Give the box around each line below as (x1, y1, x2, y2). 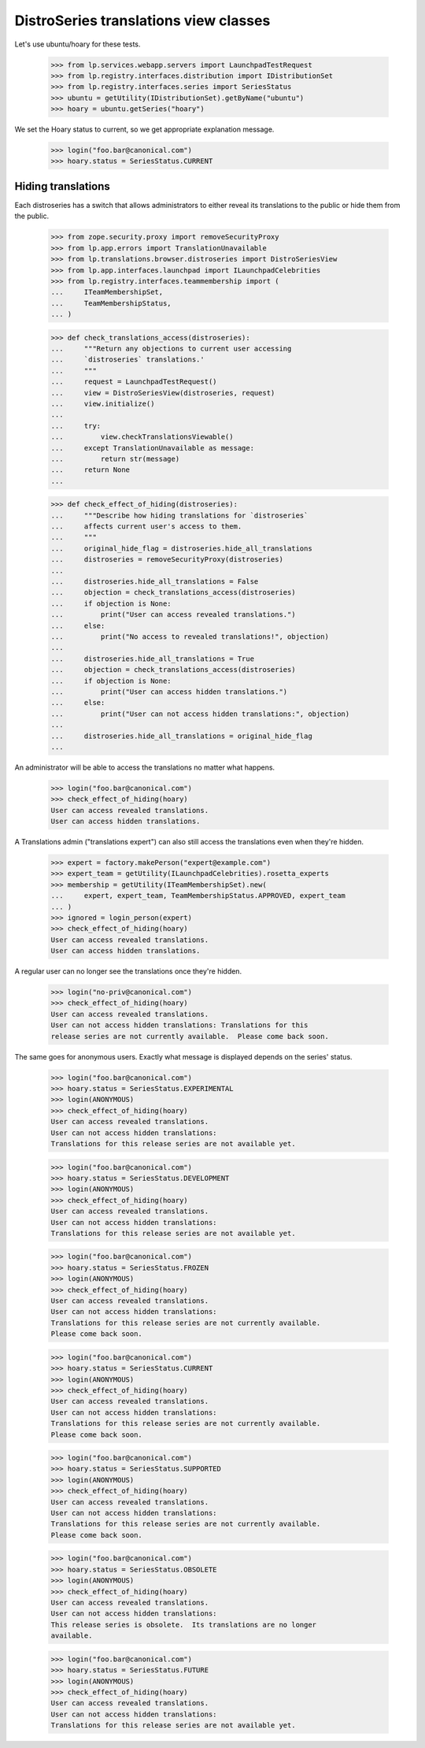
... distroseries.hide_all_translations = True (50, 654, 255, 663)
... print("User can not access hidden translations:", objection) (50, 709, 350, 718)
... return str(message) (50, 454, 180, 463)
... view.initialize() (50, 399, 155, 408)
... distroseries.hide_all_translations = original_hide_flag (50, 731, 312, 740)
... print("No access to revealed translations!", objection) (50, 632, 330, 641)
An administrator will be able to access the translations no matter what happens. (14, 763, 275, 772)
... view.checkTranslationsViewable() (50, 432, 234, 441)
